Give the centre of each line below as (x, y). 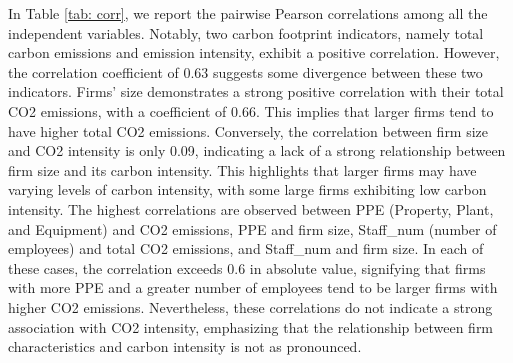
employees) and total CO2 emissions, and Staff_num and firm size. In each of (246, 248)
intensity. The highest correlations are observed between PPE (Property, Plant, (251, 208)
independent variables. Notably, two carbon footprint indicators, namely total (246, 32)
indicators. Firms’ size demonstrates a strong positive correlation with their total (256, 91)
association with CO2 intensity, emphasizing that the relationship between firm (251, 326)
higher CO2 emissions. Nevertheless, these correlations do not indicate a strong (250, 306)
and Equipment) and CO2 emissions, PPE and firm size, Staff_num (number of (252, 228)
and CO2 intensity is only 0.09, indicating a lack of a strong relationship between (257, 150)
